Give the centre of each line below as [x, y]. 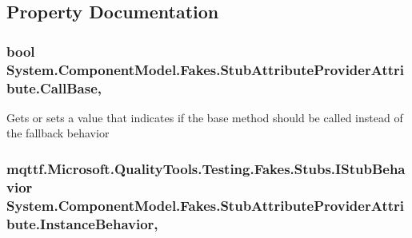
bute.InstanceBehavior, [82, 223]
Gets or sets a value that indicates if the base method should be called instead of [205, 117]
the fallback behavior [58, 133]
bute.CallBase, [54, 87]
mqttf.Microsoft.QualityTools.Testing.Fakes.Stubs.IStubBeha [206, 168]
